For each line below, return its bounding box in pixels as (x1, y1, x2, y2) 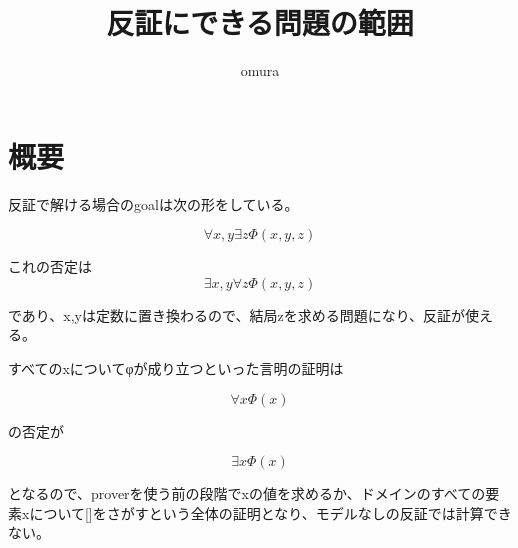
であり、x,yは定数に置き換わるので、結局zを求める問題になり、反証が (8, 304, 466, 325)
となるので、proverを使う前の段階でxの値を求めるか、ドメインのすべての (8, 483, 486, 504)
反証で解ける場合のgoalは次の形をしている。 (8, 193, 299, 214)
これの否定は (8, 256, 92, 277)
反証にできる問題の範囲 (106, 2, 414, 43)
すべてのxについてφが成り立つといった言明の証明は (8, 358, 344, 379)
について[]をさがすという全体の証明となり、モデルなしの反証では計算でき (29, 502, 512, 523)
